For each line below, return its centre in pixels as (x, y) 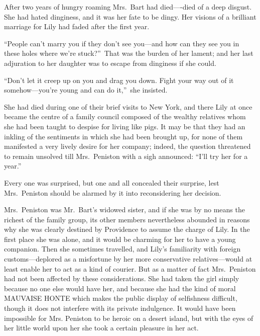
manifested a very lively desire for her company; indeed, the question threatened (127, 146)
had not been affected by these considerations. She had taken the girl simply (122, 278)
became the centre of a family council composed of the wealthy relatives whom (125, 116)
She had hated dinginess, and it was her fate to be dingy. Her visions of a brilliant (130, 16)
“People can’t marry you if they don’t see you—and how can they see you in (122, 43)
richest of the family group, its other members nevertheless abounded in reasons (127, 219)
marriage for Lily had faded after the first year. (77, 26)
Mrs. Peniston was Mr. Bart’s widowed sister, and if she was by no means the (124, 209)
